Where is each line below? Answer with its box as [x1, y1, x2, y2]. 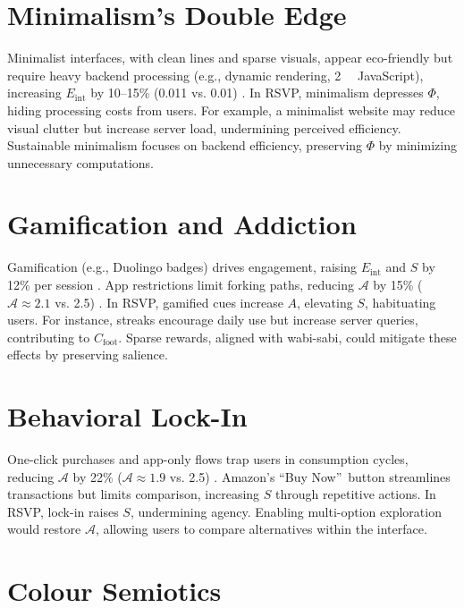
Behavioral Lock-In [7, 398, 248, 435]
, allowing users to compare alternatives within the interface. [95, 519, 427, 538]
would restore [7, 519, 81, 538]
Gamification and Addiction [7, 206, 357, 242]
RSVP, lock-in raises [7, 502, 119, 520]
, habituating [364, 292, 436, 311]
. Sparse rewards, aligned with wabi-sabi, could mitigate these [118, 327, 457, 346]
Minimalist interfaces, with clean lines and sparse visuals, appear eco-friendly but [7, 48, 453, 67]
